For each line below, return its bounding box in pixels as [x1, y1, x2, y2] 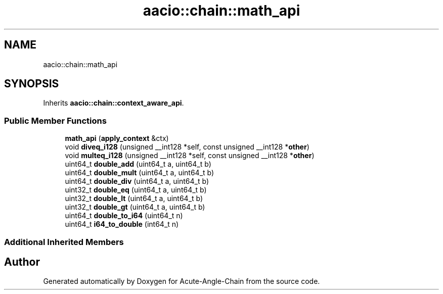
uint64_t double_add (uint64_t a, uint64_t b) [65, 160, 211, 169]
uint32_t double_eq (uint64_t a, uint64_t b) [65, 185, 207, 194]
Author [4, 255, 40, 268]
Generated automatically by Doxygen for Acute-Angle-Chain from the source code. [43, 277, 320, 286]
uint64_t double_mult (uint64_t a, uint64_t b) [65, 168, 214, 177]
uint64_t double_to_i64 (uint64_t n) [65, 211, 183, 220]
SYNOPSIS [4, 77, 59, 90]
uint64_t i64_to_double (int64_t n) [65, 220, 179, 229]
